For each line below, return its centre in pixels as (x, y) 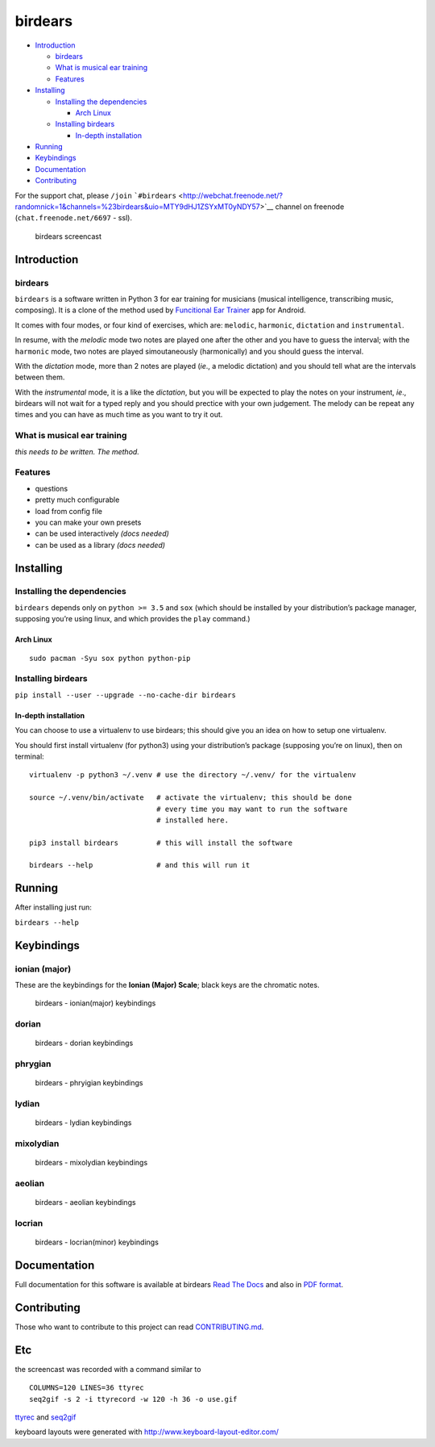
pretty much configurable (77, 500)
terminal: (29, 756)
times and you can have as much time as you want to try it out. (119, 415)
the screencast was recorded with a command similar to (108, 1369)
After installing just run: (54, 907)
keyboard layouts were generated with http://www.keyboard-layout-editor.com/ (147, 1432)
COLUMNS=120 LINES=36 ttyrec (87, 1388)
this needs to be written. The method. (77, 451)
